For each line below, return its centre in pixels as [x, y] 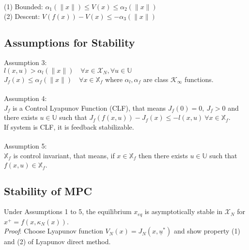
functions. [199, 79]
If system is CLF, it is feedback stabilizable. [69, 126]
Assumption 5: [25, 146]
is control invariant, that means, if [64, 155]
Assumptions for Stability [70, 42]
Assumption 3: [25, 62]
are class [156, 79]
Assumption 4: [25, 98]
